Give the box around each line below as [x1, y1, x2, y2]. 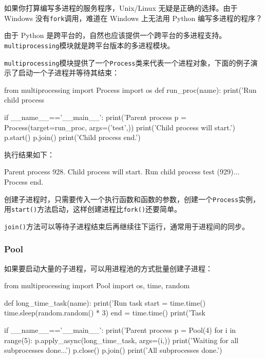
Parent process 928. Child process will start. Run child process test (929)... [4, 166, 240, 177]
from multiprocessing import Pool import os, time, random [4, 280, 190, 291]
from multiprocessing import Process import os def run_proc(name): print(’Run [4, 84, 257, 95]
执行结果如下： [4, 149, 54, 159]
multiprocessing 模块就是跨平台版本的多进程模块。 [4, 39, 175, 50]
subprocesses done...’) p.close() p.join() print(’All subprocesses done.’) [4, 345, 222, 355]
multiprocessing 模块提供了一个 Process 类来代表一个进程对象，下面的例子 [4, 57, 251, 68]
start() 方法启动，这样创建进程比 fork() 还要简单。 [11, 204, 182, 214]
